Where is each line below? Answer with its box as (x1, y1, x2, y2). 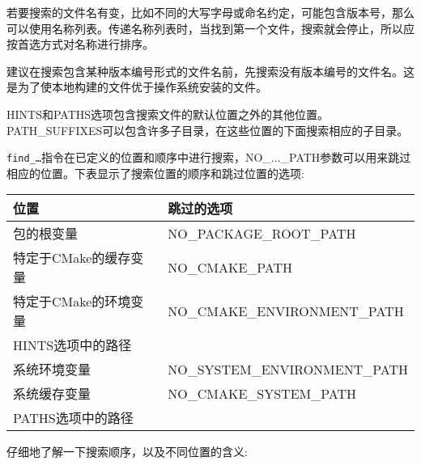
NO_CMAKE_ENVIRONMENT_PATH (168, 301, 404, 320)
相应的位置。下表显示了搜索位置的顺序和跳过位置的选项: (6, 164, 304, 181)
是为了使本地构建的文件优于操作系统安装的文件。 (6, 78, 267, 95)
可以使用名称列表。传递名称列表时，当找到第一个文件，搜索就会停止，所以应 (6, 19, 415, 36)
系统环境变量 (13, 360, 91, 379)
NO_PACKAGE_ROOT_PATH (168, 223, 356, 243)
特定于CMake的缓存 (13, 248, 131, 268)
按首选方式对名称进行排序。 (6, 36, 154, 53)
